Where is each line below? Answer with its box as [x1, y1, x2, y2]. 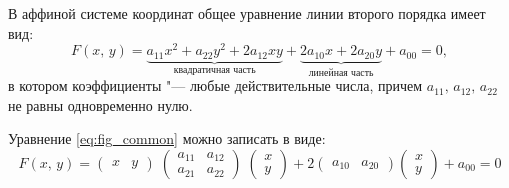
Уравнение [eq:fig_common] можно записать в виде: [8, 128, 326, 149]
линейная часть [308, 67, 374, 78]
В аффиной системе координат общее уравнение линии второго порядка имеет [8, 3, 486, 23]
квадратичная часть [173, 64, 256, 75]
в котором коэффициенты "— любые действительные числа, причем [8, 75, 423, 96]
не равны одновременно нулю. [8, 94, 193, 115]
